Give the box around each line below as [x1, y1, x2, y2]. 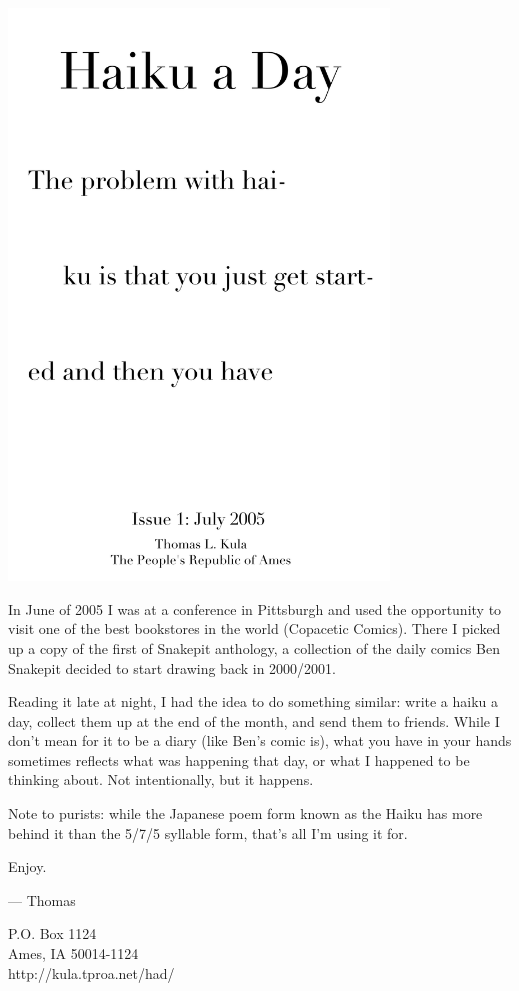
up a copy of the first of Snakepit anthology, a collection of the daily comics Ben [8, 637, 500, 658]
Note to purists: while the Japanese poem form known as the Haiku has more [8, 803, 483, 824]
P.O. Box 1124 [8, 923, 97, 944]
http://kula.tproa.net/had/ [8, 962, 175, 983]
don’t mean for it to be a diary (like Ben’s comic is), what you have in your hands [8, 730, 512, 751]
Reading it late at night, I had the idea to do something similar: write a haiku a [8, 691, 499, 712]
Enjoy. [8, 856, 47, 877]
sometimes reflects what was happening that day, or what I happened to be [8, 749, 470, 770]
